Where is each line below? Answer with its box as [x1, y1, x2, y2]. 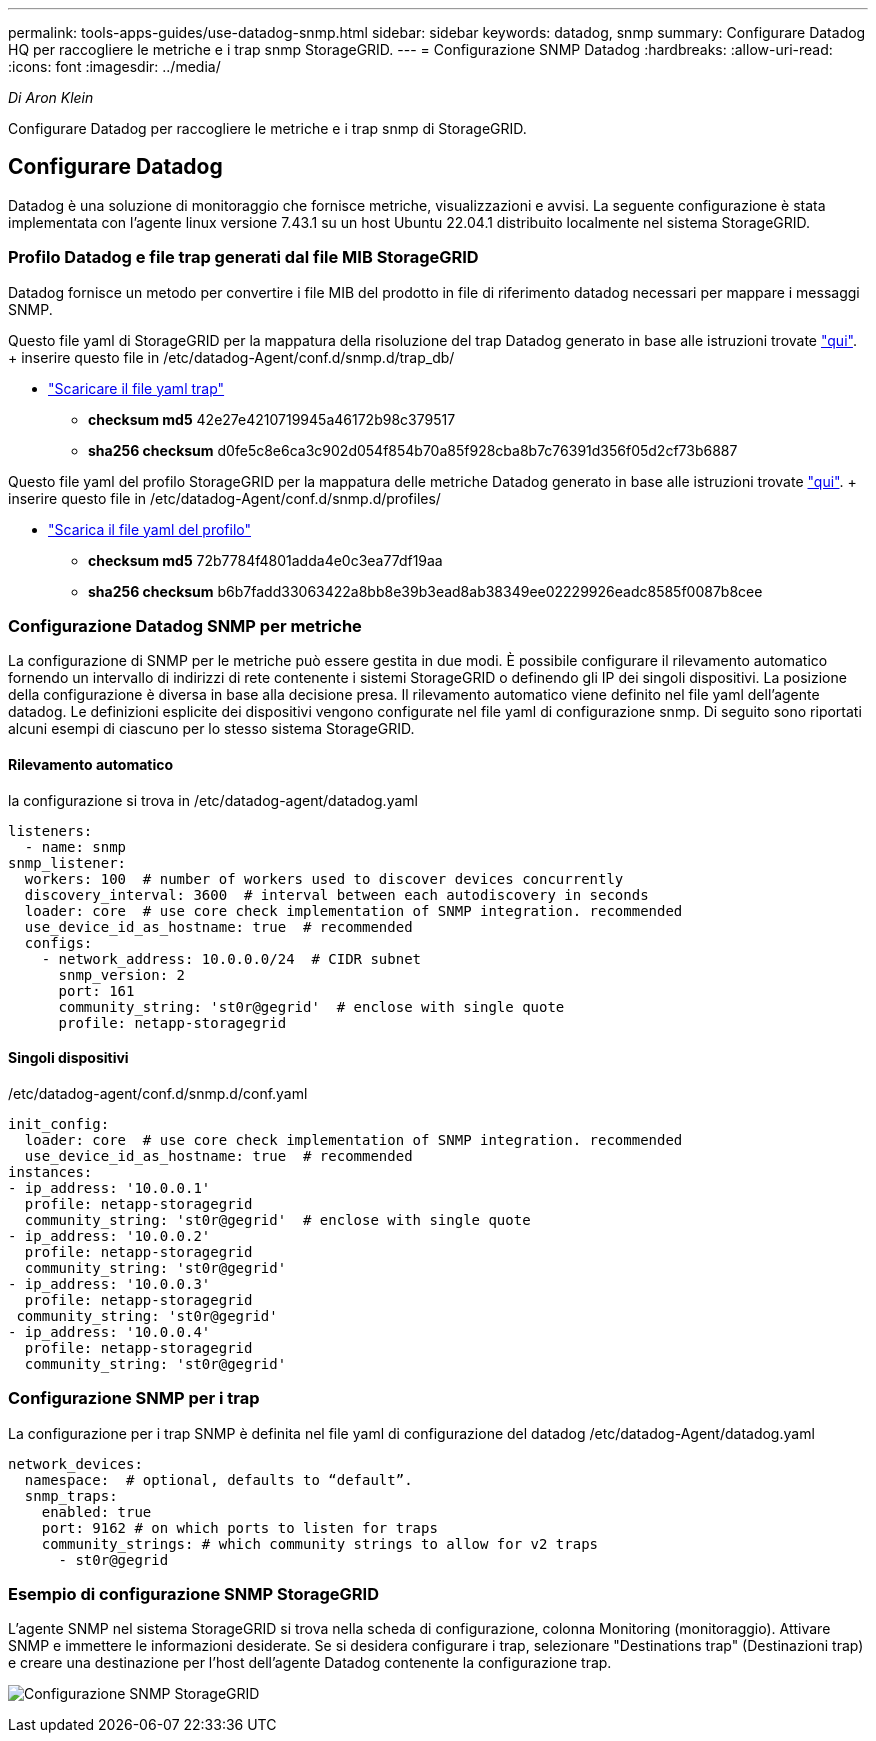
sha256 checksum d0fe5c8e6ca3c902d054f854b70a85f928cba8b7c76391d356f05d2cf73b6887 [88, 441, 738, 459]
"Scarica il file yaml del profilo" [48, 520, 252, 538]
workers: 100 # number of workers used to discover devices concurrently [24, 870, 624, 887]
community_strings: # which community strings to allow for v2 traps [41, 1535, 599, 1552]
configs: [24, 934, 93, 951]
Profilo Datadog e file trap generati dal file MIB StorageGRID [8, 247, 479, 268]
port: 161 [58, 982, 135, 999]
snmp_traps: [24, 1487, 118, 1504]
